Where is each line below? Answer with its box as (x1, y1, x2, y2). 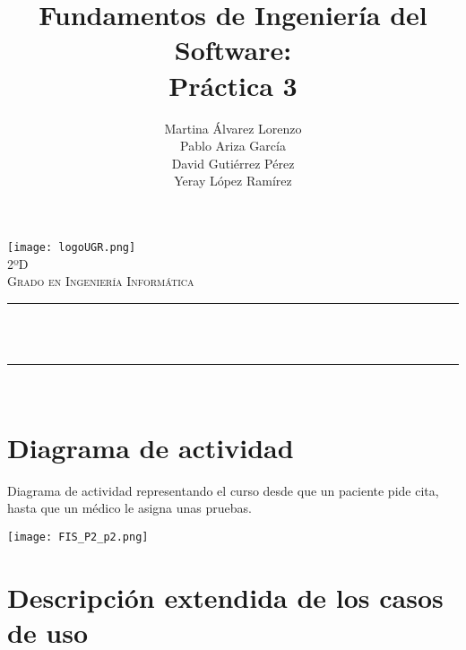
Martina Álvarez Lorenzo (164, 118, 302, 137)
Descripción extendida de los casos (7, 578, 444, 615)
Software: (174, 31, 292, 68)
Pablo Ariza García (180, 136, 286, 155)
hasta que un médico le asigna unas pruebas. (7, 498, 252, 517)
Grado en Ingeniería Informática (7, 272, 194, 290)
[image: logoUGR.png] (7, 240, 136, 254)
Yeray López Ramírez (174, 171, 292, 190)
